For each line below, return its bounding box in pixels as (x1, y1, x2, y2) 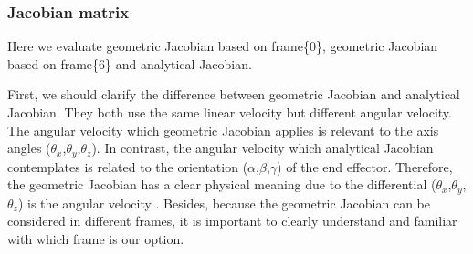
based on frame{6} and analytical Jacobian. (7, 54, 252, 73)
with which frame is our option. (7, 229, 184, 248)
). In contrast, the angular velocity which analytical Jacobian (91, 138, 434, 157)
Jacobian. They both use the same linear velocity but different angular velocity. (7, 103, 452, 121)
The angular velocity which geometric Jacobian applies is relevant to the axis (7, 120, 439, 139)
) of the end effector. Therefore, (277, 157, 453, 176)
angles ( (7, 138, 51, 157)
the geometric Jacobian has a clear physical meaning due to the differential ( (7, 175, 436, 194)
